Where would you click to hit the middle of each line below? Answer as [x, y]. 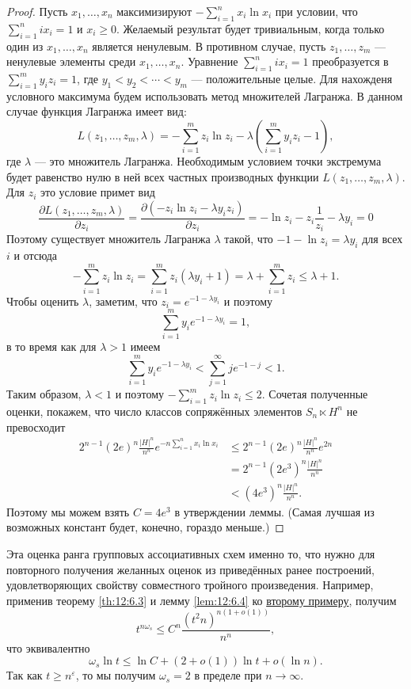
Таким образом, [44, 394]
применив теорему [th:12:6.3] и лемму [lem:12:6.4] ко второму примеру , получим [202, 600]
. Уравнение [209, 61]
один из [25, 46]
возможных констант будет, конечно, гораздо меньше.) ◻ [145, 527]
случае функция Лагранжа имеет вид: [97, 111]
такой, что [249, 239]
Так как [25, 675]
